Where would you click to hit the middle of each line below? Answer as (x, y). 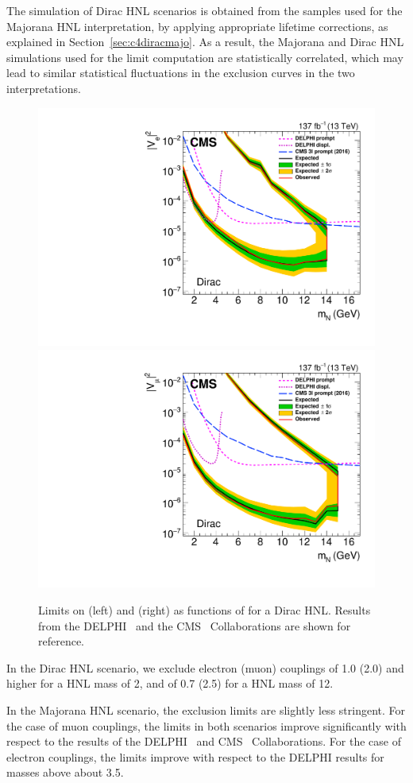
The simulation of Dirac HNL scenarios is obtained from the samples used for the (205, 10)
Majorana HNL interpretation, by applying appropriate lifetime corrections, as (197, 26)
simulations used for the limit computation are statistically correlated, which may (205, 57)
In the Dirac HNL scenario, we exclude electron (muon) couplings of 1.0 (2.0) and (205, 667)
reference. (62, 641)
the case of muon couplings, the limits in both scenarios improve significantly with (206, 725)
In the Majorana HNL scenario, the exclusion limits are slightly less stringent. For (206, 710)
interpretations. (44, 88)
